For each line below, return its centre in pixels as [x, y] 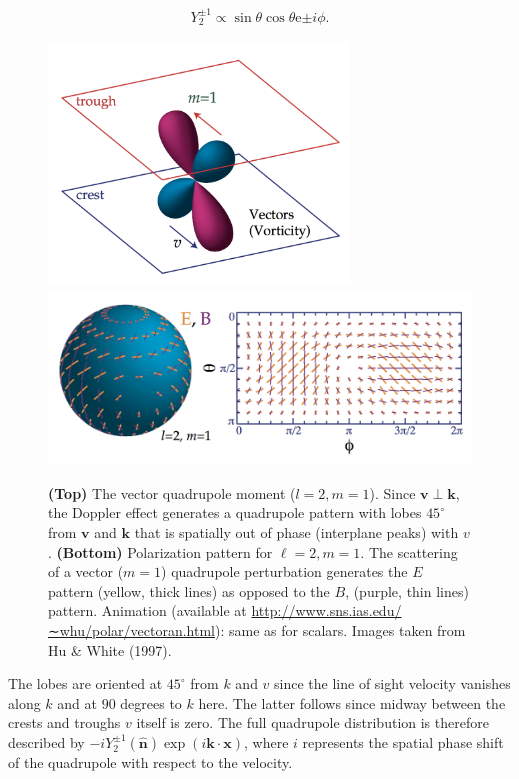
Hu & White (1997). [110, 649]
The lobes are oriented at [85, 683]
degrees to [151, 702]
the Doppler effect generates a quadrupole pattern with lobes [235, 512]
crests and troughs [64, 722]
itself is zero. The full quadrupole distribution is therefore [312, 722]
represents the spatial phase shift [403, 741]
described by [46, 741]
